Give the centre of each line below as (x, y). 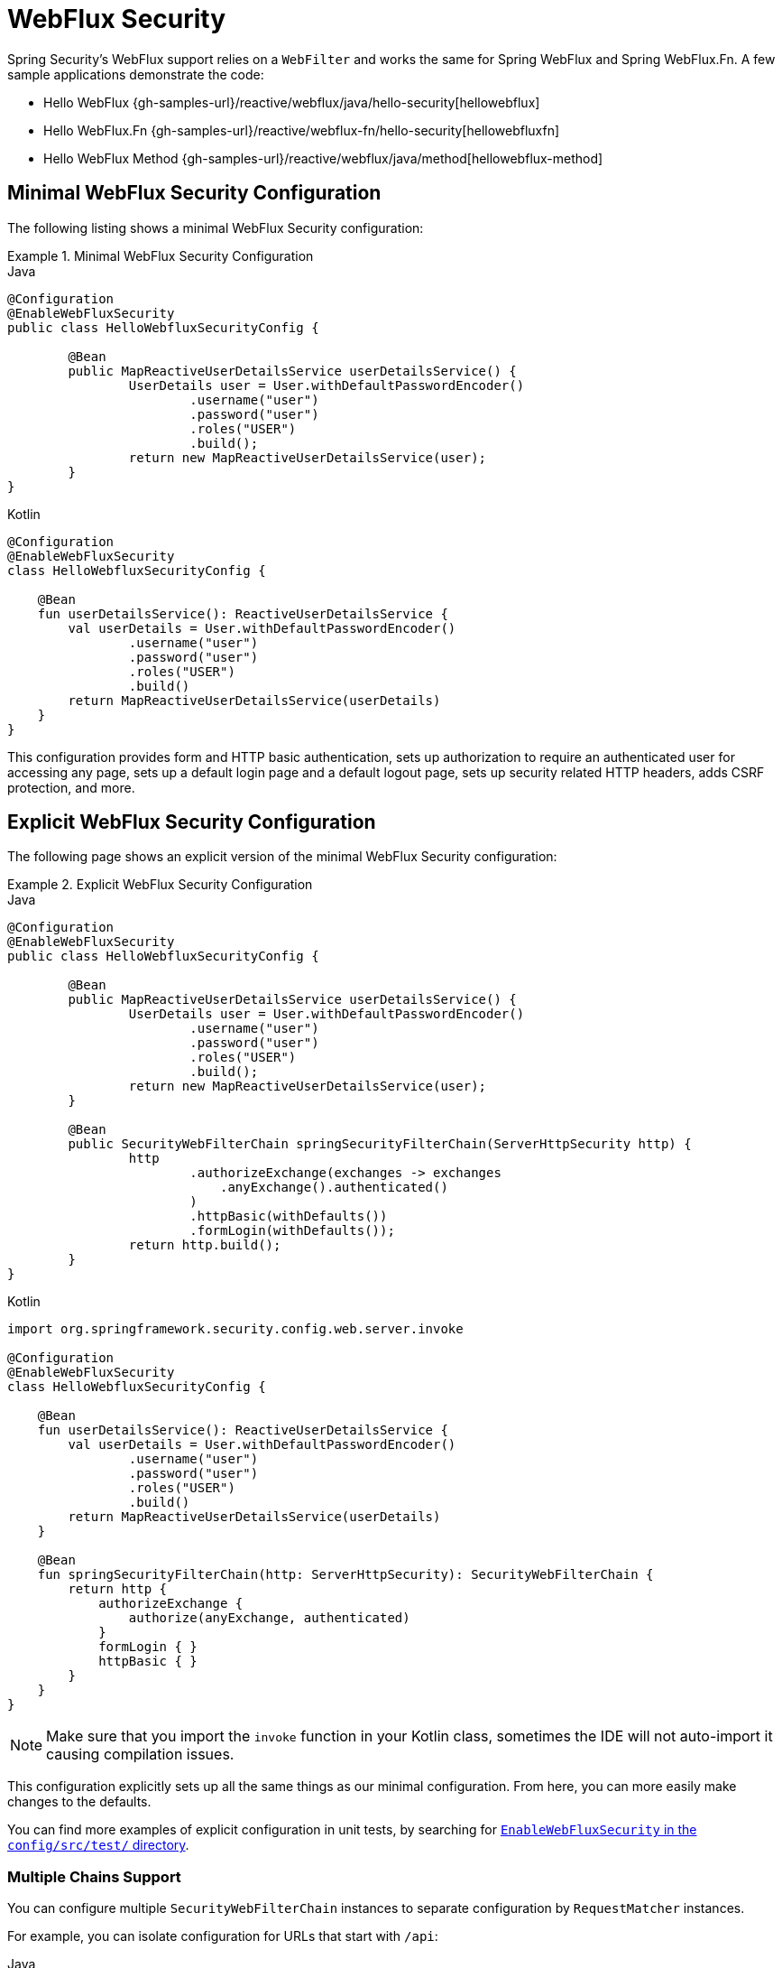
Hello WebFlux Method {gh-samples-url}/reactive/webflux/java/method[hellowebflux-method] (323, 158)
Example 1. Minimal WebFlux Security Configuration (161, 255)
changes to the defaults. (79, 1802)
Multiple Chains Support (94, 1876)
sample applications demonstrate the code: (136, 74)
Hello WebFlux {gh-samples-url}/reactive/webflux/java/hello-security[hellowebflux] (292, 102)
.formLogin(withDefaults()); (292, 1231)
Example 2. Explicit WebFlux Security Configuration (160, 885)
